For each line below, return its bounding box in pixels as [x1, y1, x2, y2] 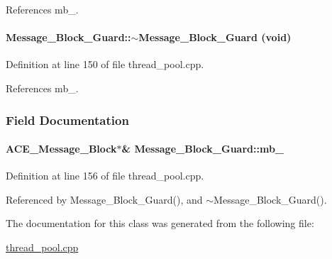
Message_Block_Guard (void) [138, 30, 292, 45]
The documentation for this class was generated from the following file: [6, 216, 314, 231]
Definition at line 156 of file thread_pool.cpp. [6, 168, 204, 183]
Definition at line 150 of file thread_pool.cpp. [6, 57, 204, 72]
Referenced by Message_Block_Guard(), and [6, 192, 203, 206]
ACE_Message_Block [6, 141, 117, 156]
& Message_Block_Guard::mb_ [121, 141, 284, 156]
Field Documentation [6, 111, 129, 128]
